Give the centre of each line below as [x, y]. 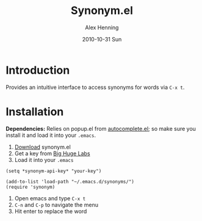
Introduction [38, 70]
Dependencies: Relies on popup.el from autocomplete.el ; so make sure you [101, 128]
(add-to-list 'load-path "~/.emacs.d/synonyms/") [70, 181]
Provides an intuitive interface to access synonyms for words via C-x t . [95, 87]
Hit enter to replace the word [51, 211]
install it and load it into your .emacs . [51, 135]
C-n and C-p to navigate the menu [56, 205]
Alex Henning [102, 27]
